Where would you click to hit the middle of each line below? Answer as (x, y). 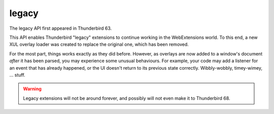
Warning (32, 89)
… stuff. (17, 75)
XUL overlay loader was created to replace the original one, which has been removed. (99, 44)
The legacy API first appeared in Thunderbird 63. (61, 28)
